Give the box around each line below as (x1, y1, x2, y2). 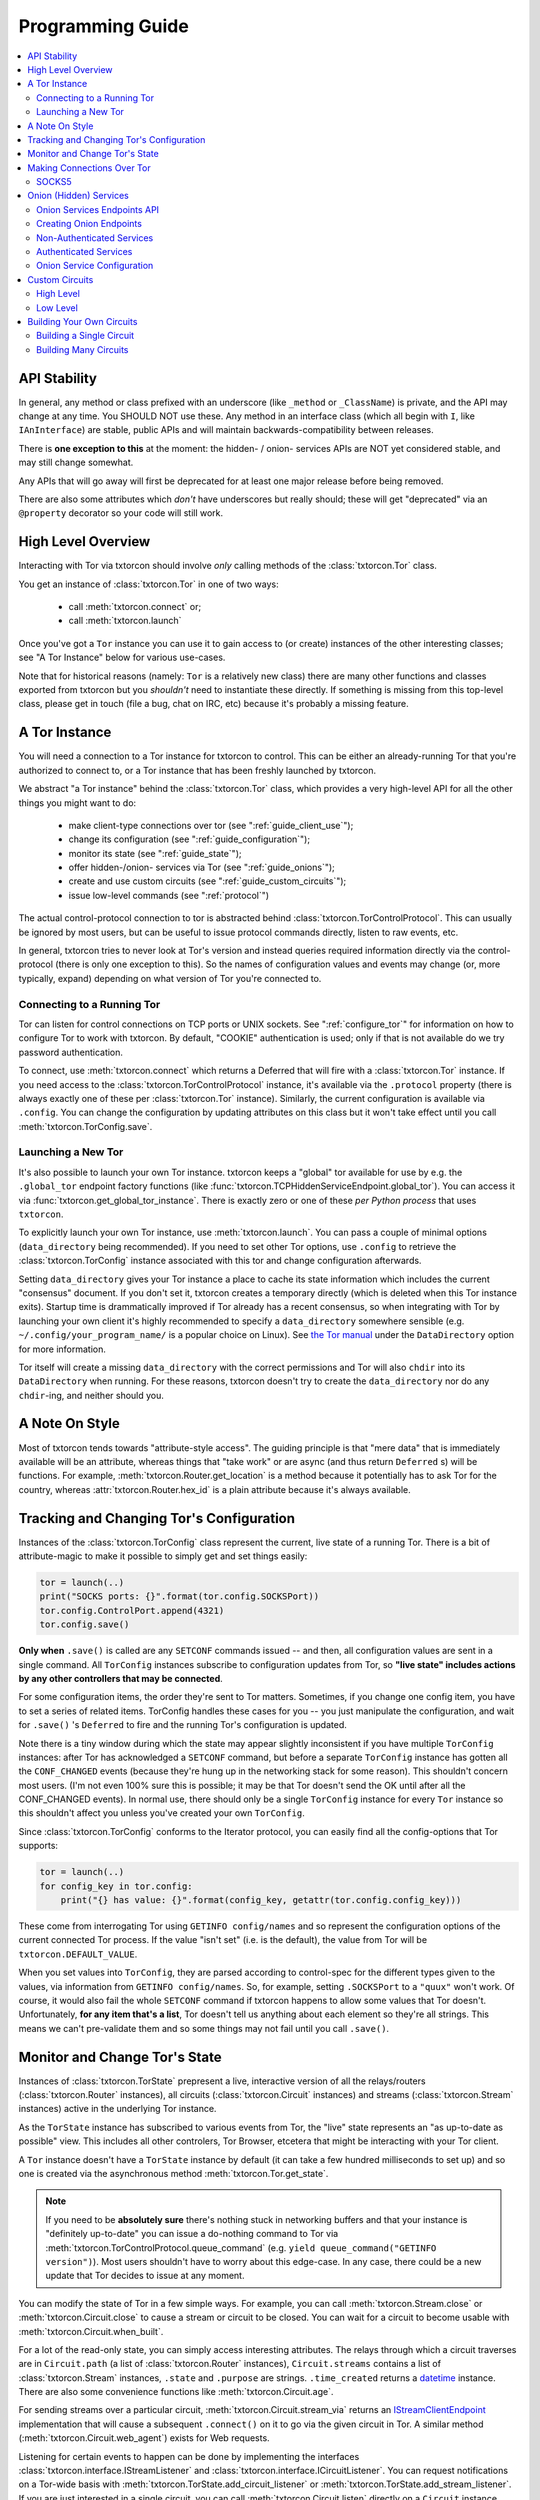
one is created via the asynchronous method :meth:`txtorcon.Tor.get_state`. (18, 2168, 329, 2179)
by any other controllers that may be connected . (18, 1672, 224, 1684)
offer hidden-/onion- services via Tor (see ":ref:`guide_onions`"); (68, 861, 335, 874)
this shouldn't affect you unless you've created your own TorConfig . (18, 1807, 305, 1819)
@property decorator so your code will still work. (18, 507, 224, 519)
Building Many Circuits (36, 343, 129, 355)
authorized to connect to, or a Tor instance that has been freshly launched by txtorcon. (18, 764, 377, 776)
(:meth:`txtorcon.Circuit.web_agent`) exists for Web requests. (18, 2432, 270, 2444)
